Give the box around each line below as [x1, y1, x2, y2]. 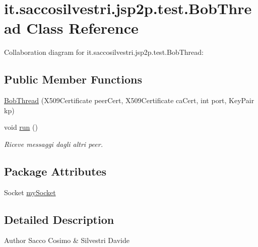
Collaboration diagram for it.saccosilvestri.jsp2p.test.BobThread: [4, 47, 204, 57]
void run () [4, 122, 38, 132]
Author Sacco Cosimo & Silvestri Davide [4, 235, 130, 245]
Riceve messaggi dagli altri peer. [4, 138, 103, 149]
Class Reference [26, 18, 139, 38]
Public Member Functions [4, 71, 142, 87]
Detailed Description [4, 211, 114, 227]
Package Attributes [4, 163, 107, 179]
